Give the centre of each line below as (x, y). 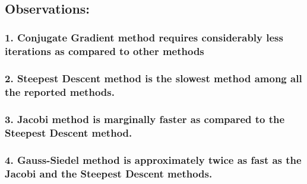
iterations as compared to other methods (105, 51)
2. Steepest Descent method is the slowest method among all (153, 78)
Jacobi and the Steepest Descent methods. (109, 173)
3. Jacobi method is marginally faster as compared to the (145, 119)
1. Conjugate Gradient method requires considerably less (144, 38)
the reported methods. (60, 91)
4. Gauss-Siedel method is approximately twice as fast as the (153, 159)
